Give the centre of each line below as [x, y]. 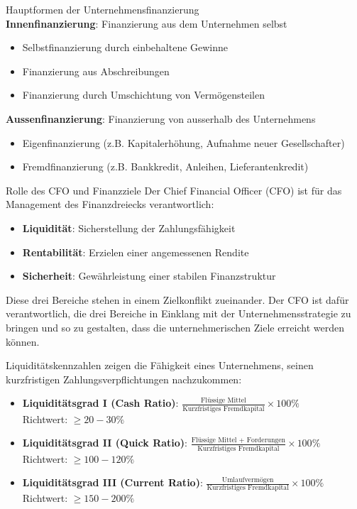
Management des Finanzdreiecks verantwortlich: [110, 204]
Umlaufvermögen [248, 480]
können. [23, 341]
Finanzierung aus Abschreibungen [96, 71]
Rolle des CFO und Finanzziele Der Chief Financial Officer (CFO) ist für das [174, 190]
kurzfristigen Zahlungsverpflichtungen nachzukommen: [124, 379]
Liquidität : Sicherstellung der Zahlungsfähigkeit [129, 228]
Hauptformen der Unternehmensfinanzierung [103, 9]
